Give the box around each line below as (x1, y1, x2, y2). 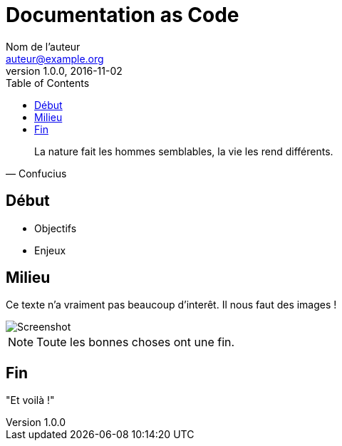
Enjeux (34, 244, 66, 256)
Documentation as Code (6, 3, 239, 27)
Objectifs (34, 222, 77, 234)
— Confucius (6, 167, 67, 180)
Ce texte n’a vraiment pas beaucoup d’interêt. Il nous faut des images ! (6, 299, 337, 311)
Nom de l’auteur (6, 40, 81, 53)
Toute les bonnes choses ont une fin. (36, 335, 235, 350)
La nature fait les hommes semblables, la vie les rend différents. (34, 145, 333, 157)
